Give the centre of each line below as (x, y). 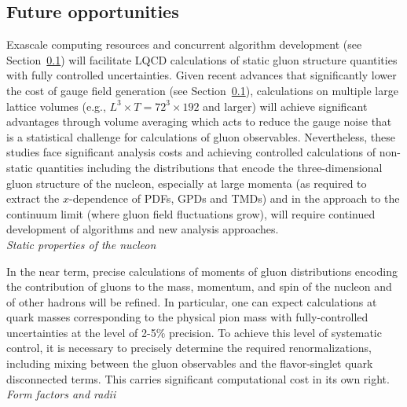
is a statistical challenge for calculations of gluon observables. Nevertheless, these (201, 136)
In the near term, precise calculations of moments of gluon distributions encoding (202, 271)
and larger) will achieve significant (285, 106)
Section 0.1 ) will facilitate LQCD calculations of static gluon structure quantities (202, 59)
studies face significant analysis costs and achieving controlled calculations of (191, 152)
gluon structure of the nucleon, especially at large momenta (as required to (187, 183)
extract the (33, 198)
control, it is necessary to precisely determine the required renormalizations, (189, 348)
